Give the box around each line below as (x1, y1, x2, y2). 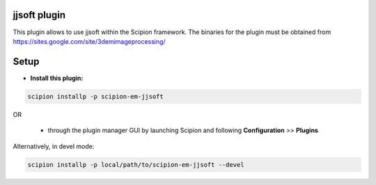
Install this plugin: (30, 74, 84, 82)
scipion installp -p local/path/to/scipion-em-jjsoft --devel (27, 161, 244, 168)
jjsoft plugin (13, 9, 66, 21)
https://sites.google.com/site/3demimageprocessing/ (13, 37, 166, 45)
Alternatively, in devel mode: (13, 142, 95, 150)
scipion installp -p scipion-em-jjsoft (27, 92, 164, 100)
